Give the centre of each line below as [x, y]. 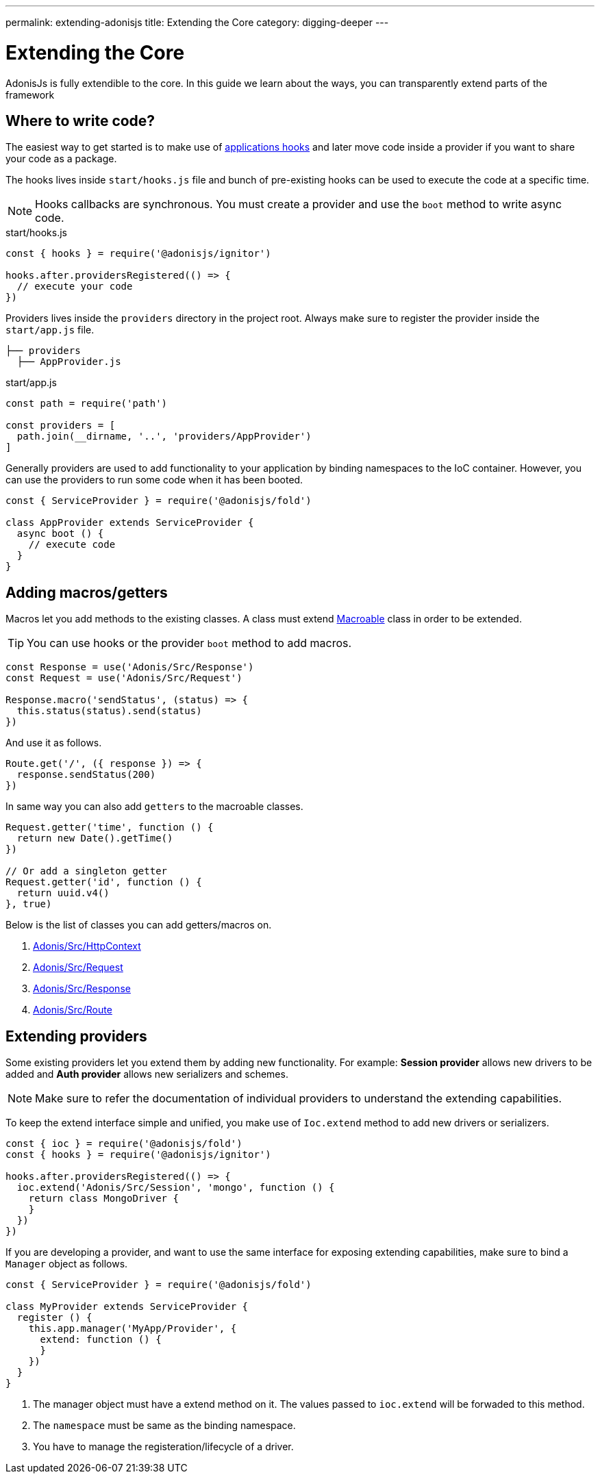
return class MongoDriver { [103, 1199]
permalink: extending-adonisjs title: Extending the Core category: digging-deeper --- [197, 22]
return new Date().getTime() [95, 838]
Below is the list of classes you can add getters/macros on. [139, 925]
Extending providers [76, 1036]
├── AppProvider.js [69, 362]
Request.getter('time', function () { [110, 827]
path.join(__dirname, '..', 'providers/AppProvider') [164, 437]
